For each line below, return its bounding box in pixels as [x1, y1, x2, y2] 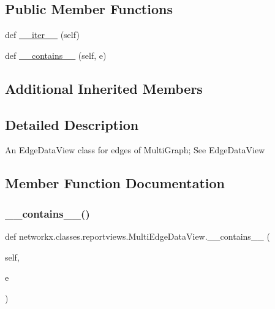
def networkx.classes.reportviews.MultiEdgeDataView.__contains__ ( [5, 229, 270, 242]
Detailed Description [5, 115, 139, 134]
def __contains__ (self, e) [5, 48, 107, 61]
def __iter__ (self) [5, 28, 80, 41]
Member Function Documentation [5, 174, 225, 193]
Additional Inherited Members [5, 78, 203, 97]
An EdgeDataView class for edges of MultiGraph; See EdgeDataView [5, 143, 265, 156]
